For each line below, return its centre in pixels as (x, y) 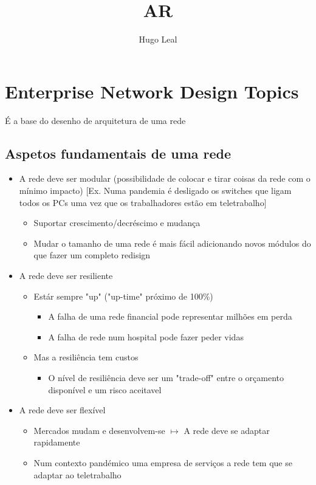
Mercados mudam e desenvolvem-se (99, 430)
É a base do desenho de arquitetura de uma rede (95, 120)
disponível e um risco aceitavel (105, 389)
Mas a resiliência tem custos (86, 357)
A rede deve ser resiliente (66, 276)
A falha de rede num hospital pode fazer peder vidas (146, 336)
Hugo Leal (158, 39)
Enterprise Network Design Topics (152, 91)
